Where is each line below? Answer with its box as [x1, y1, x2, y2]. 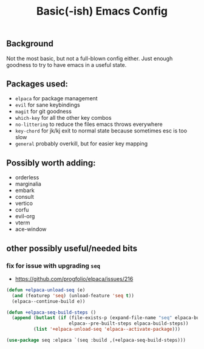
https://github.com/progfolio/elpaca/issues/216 [15, 275, 134, 282]
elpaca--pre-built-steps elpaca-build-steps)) [69, 320, 189, 327]
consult [15, 193, 35, 201]
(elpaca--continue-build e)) [12, 298, 86, 305]
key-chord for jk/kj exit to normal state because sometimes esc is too [15, 127, 187, 134]
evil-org [15, 213, 35, 220]
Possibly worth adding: [6, 157, 96, 168]
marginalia [15, 181, 41, 188]
